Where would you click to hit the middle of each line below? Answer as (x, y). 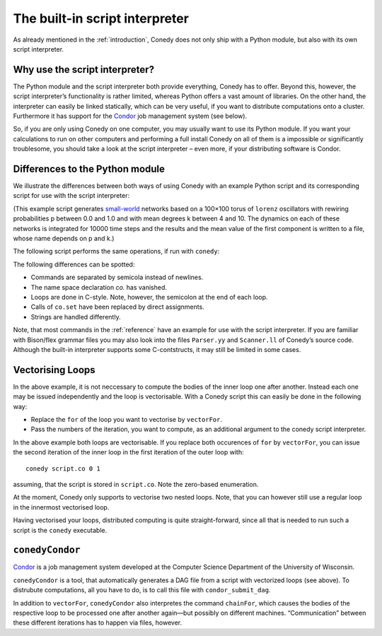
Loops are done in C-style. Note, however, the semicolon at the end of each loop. (149, 297)
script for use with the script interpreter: (71, 196)
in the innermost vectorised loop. (61, 507)
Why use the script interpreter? (84, 70)
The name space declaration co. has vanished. (99, 287)
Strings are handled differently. (76, 317)
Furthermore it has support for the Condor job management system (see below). (130, 116)
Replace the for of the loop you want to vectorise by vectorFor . (127, 420)
